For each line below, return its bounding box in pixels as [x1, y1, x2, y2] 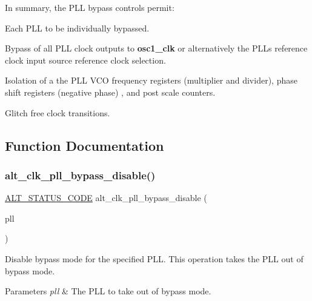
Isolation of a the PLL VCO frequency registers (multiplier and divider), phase [5, 74, 297, 87]
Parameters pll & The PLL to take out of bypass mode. [5, 285, 211, 297]
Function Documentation [5, 136, 164, 154]
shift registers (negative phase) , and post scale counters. [5, 85, 216, 98]
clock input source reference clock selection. [5, 53, 166, 66]
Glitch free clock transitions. [5, 106, 110, 119]
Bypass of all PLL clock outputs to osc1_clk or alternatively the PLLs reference [5, 42, 308, 55]
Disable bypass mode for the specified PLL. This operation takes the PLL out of [5, 252, 304, 265]
